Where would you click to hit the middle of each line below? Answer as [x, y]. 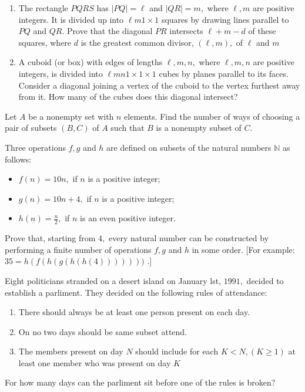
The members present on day [71, 351]
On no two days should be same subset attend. [103, 331]
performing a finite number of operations [78, 249]
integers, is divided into [61, 73]
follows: [18, 159]
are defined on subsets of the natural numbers [189, 147]
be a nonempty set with [71, 116]
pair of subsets [31, 128]
